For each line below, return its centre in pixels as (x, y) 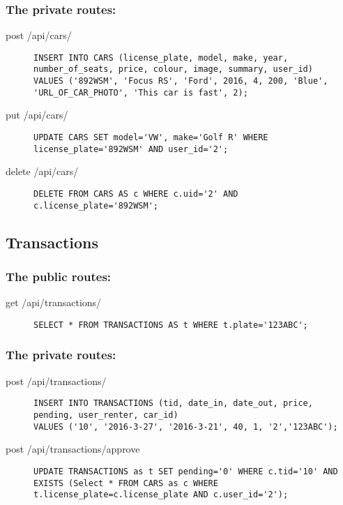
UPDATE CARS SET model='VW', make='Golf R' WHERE (151, 138)
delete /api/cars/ (42, 171)
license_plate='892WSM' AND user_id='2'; (131, 149)
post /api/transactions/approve (73, 449)
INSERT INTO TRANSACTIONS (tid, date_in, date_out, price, (173, 404)
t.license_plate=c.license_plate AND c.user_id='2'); (161, 495)
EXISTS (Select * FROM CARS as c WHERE (126, 483)
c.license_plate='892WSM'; (96, 205)
